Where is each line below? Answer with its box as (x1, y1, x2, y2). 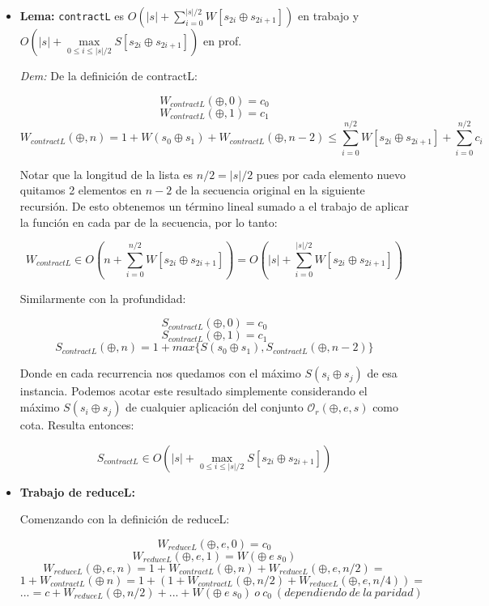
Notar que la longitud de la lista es (19, 165, 193, 182)
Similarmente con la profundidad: (19, 289, 186, 306)
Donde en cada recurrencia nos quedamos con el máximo (19, 365, 301, 382)
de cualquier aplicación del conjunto (125, 399, 304, 416)
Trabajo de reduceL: (19, 483, 135, 500)
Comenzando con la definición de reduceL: (19, 510, 230, 527)
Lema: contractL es (19, 7, 125, 23)
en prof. (202, 32, 242, 49)
